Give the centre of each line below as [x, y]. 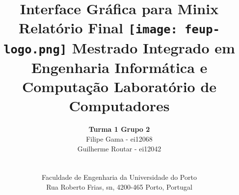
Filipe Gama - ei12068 [119, 138]
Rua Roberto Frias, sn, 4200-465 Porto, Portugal [119, 186]
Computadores [119, 106]
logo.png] [35, 49]
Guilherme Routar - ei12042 [119, 148]
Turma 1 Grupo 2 [119, 129]
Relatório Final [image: [98, 28]
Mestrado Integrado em [153, 47]
